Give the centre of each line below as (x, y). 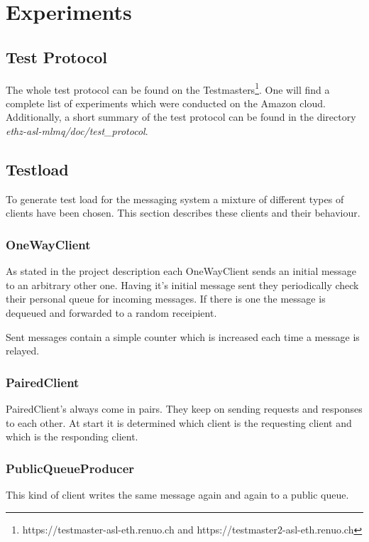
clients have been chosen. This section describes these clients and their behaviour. (183, 213)
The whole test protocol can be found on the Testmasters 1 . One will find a (168, 88)
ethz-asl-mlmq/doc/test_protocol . (77, 131)
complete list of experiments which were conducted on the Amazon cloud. (166, 103)
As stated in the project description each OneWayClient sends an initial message (181, 271)
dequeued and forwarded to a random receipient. (111, 313)
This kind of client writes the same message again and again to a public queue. (177, 494)
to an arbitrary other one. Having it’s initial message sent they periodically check (182, 284)
